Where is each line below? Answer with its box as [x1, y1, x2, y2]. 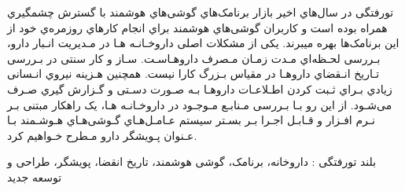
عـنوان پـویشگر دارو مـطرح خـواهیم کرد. [7, 127, 197, 143]
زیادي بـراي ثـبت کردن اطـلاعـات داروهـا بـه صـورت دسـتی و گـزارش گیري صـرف [7, 80, 392, 97]
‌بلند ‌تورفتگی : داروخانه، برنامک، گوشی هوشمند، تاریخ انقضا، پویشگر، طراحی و [7, 153, 377, 170]
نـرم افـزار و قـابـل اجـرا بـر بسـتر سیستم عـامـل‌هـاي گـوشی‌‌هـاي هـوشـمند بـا [7, 112, 375, 128]
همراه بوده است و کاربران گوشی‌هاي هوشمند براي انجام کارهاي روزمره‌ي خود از [7, 19, 388, 35]
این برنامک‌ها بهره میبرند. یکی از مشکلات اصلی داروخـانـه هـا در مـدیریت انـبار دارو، [7, 35, 399, 51]
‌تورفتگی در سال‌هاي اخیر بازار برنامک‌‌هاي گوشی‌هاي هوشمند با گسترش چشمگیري [7, 4, 394, 20]
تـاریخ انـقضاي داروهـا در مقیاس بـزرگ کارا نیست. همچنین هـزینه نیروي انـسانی [7, 65, 380, 82]
